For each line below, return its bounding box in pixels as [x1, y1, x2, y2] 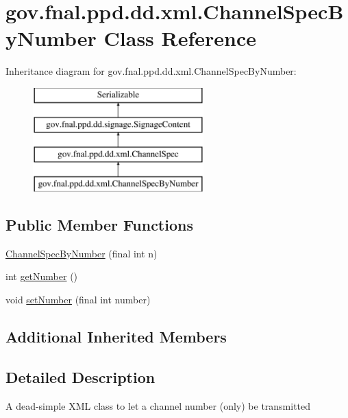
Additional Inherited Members [5, 326, 227, 347]
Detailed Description [5, 366, 156, 387]
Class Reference [103, 24, 257, 52]
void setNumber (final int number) [5, 292, 151, 307]
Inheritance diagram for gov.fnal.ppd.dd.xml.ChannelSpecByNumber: [5, 64, 297, 78]
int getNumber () [5, 269, 78, 283]
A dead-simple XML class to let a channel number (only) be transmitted [5, 398, 311, 413]
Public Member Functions [5, 214, 193, 235]
